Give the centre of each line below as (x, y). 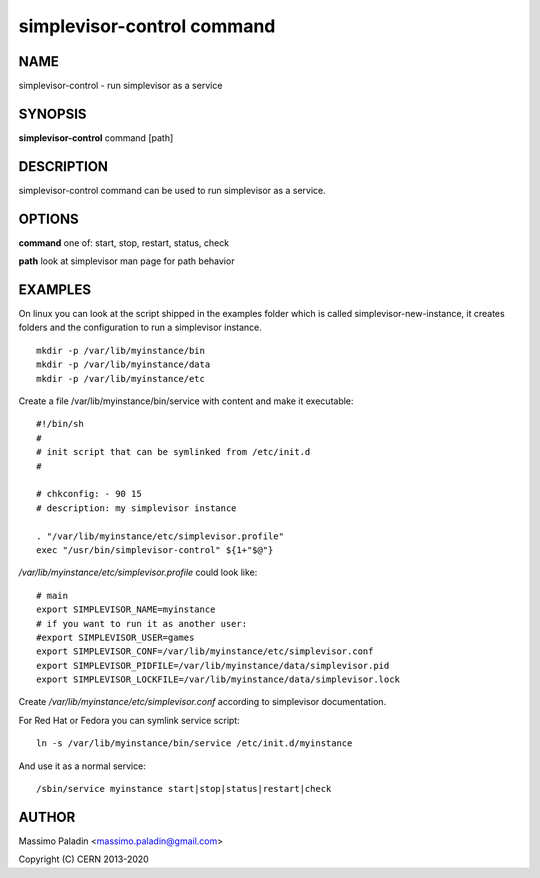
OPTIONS (48, 218)
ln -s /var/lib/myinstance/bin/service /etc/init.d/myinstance (194, 743)
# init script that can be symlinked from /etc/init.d (173, 452)
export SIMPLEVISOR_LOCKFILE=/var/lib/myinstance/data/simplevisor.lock (218, 679)
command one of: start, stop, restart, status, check (124, 242)
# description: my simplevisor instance (136, 508)
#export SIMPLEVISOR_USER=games (115, 637)
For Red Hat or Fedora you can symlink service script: (129, 720)
